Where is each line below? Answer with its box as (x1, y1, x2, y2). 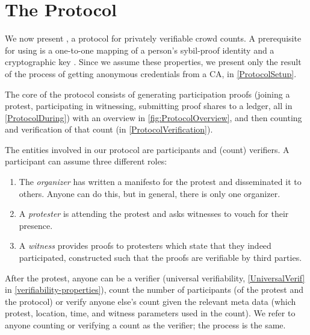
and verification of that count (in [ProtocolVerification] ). (5, 123, 213, 136)
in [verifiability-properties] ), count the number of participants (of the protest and (5, 283, 303, 296)
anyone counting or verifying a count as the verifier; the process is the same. (5, 319, 286, 331)
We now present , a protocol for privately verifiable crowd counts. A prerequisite (5, 32, 302, 45)
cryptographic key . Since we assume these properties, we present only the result (5, 55, 302, 68)
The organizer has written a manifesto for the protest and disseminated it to (19, 175, 302, 188)
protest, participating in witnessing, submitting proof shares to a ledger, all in (5, 99, 293, 112)
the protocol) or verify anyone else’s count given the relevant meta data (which (5, 295, 296, 307)
